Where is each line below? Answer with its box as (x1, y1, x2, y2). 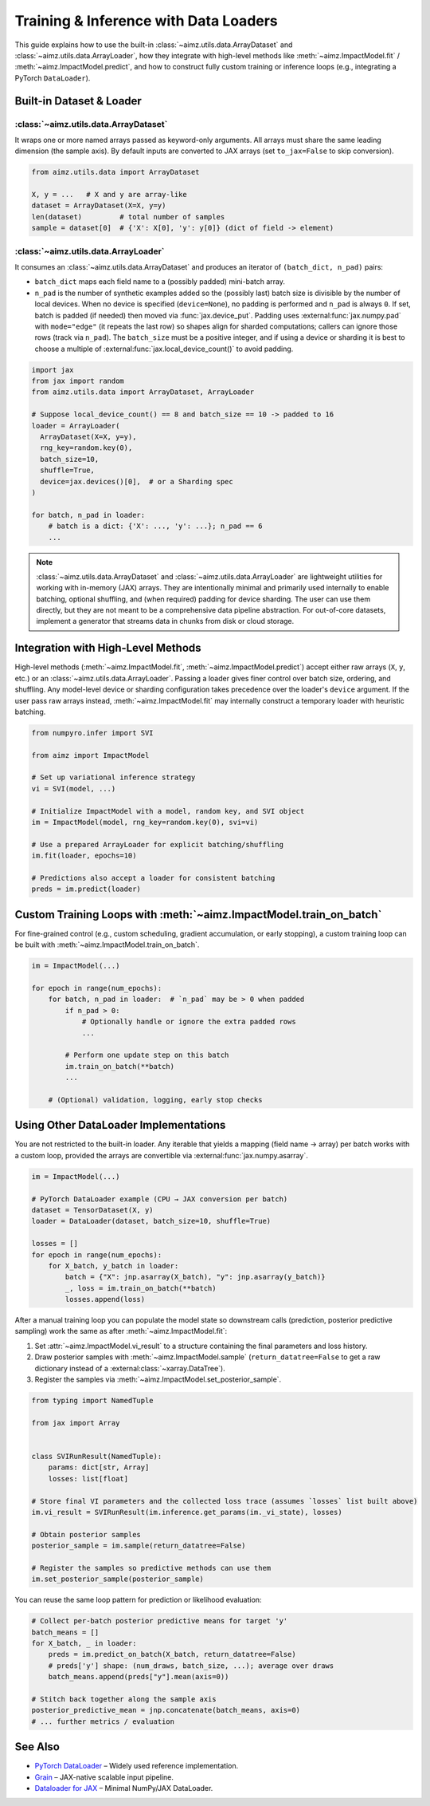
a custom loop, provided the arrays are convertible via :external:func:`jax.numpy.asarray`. (14, 1150, 308, 1160)
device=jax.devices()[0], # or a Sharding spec (40, 477, 234, 486)
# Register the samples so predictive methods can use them (31, 1563, 272, 1572)
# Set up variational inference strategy (31, 773, 196, 782)
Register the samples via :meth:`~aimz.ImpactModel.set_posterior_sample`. (34, 1374, 282, 1384)
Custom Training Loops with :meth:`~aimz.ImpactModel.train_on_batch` (14, 908, 382, 921)
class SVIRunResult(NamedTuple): (31, 1452, 162, 1461)
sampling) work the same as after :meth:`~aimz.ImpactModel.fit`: (14, 1327, 228, 1336)
